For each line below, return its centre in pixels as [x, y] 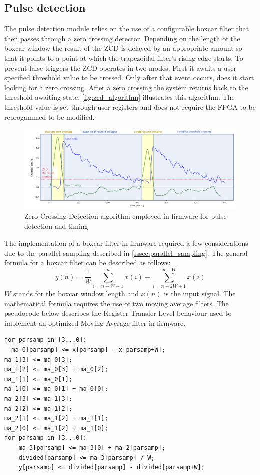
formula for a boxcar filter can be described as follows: [87, 262]
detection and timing [56, 226]
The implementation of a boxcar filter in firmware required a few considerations [126, 243]
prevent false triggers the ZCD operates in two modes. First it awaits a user [120, 67]
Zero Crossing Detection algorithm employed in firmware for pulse [125, 216]
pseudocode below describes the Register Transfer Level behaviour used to [118, 313]
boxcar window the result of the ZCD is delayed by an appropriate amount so [123, 48]
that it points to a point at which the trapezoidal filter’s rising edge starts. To [124, 57]
